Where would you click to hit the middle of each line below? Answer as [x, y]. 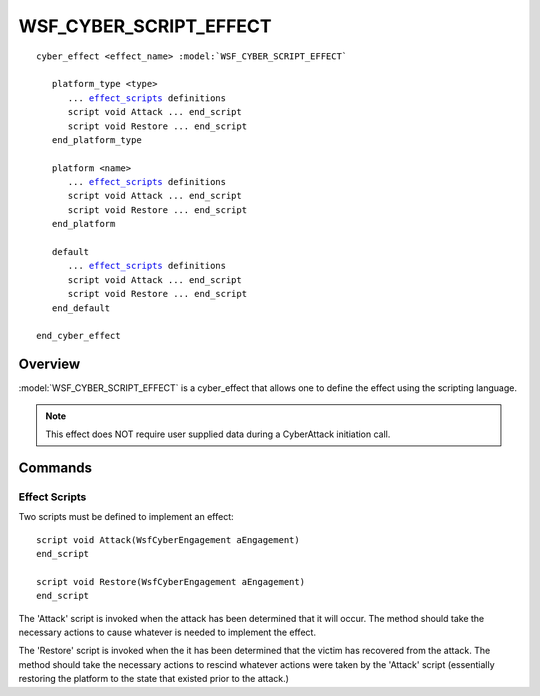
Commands [55, 467]
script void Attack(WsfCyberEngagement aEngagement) [168, 539]
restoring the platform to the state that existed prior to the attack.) [154, 679]
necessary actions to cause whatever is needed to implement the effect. [167, 632]
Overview [49, 364]
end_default [81, 308]
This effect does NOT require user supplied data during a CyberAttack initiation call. [218, 434]
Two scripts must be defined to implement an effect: [126, 517]
